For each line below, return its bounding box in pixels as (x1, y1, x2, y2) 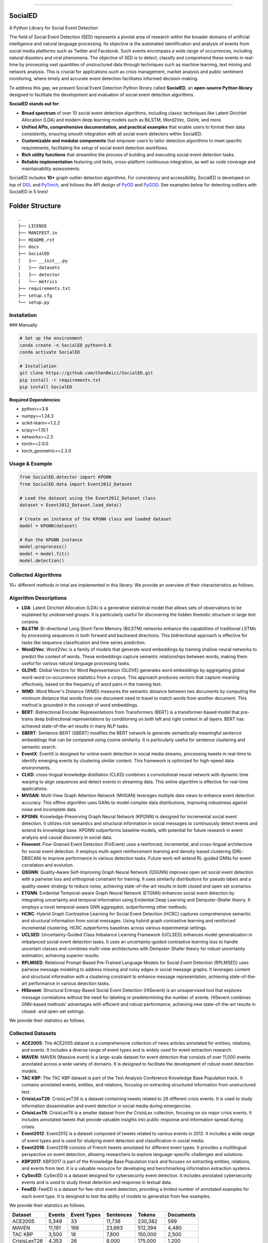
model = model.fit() (19, 551, 69, 556)
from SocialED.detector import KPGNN (19, 474, 112, 480)
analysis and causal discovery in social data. (21, 834, 113, 840)
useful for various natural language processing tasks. (21, 660, 131, 666)
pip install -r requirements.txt (19, 377, 101, 383)
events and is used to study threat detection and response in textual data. (21, 1179, 172, 1185)
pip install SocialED (19, 384, 72, 390)
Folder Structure (9, 201, 62, 210)
